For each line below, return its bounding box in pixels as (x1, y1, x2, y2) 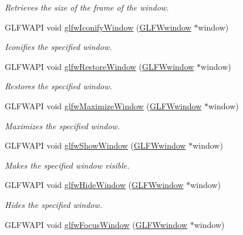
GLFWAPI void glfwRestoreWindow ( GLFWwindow (5, 60, 194, 72)
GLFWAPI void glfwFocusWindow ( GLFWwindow (5, 218, 188, 230)
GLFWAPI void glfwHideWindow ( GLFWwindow (5, 179, 184, 191)
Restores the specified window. (5, 80, 112, 92)
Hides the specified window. (5, 198, 103, 210)
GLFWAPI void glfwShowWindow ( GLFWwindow (5, 139, 186, 152)
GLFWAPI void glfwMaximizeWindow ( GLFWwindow (5, 99, 202, 112)
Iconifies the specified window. (5, 41, 112, 53)
